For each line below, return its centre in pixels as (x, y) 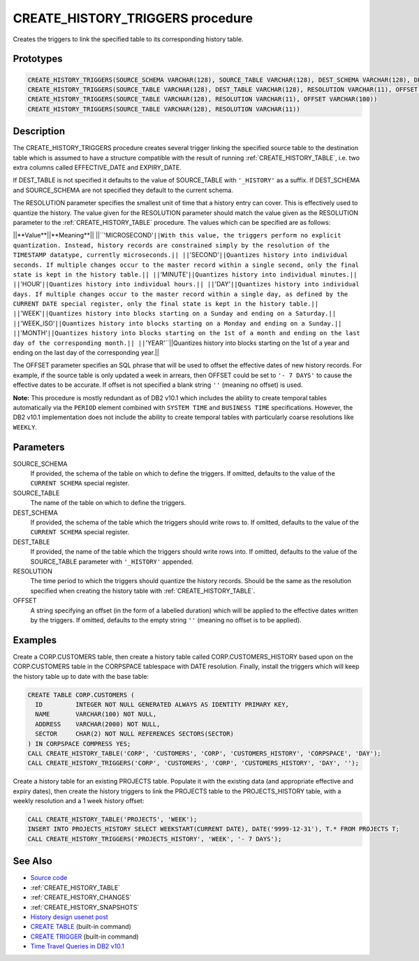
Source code (49, 878)
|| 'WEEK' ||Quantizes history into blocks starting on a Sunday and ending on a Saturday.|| (175, 314)
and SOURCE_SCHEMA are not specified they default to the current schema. (123, 190)
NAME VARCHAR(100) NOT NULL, (96, 714)
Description (39, 132)
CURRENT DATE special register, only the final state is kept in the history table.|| (166, 304)
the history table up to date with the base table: (81, 676)
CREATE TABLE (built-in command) (81, 927)
